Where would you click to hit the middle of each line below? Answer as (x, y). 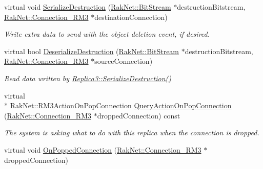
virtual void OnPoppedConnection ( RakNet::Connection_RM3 (103, 149)
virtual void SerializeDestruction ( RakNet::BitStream (88, 7)
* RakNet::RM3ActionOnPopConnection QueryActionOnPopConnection (118, 105)
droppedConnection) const (139, 115)
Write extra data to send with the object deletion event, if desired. (107, 34)
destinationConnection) (131, 17)
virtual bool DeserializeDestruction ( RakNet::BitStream (92, 51)
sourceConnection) (124, 61)
